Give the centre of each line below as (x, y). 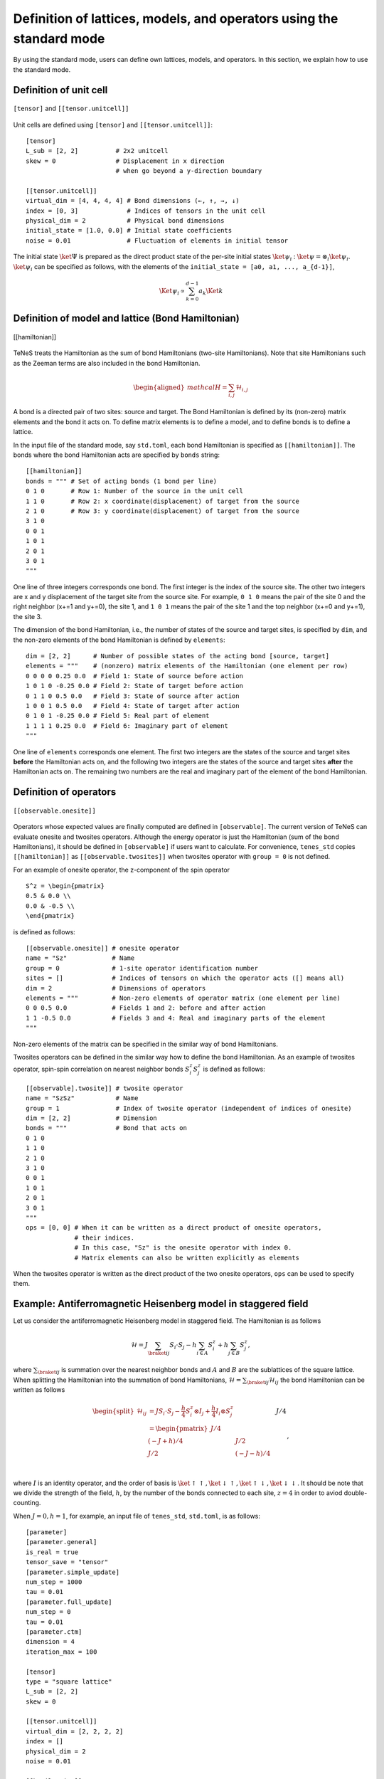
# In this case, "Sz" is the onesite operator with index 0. (183, 1248)
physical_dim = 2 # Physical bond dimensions (125, 221)
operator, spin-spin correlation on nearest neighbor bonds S (101, 1069)
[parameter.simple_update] (73, 1572)
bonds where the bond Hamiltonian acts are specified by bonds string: (117, 455)
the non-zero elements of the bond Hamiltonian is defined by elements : (119, 640)
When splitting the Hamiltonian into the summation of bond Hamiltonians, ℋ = (127, 1380)
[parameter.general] (62, 1542)
